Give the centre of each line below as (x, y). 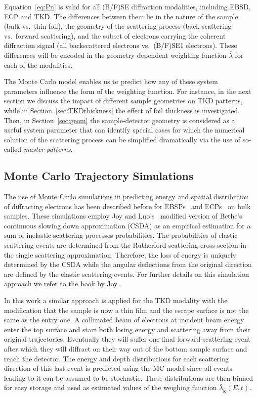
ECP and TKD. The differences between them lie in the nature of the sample (121, 16)
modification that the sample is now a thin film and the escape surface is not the (127, 310)
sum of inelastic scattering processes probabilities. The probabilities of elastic (121, 235)
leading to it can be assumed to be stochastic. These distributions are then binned (128, 377)
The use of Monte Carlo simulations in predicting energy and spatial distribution (127, 197)
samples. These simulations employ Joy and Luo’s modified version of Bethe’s (123, 216)
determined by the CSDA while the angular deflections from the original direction (128, 264)
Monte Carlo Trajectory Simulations (99, 176)
